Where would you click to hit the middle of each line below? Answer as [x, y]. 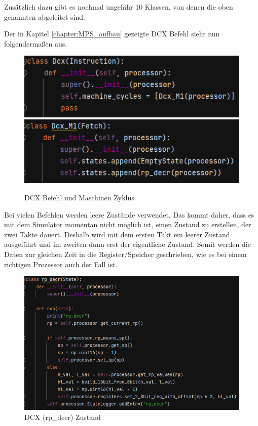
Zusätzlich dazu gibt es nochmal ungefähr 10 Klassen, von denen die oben [119, 7]
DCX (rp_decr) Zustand [63, 417]
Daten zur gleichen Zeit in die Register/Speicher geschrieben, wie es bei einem [125, 254]
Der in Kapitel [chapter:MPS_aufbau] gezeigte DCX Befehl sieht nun [112, 34]
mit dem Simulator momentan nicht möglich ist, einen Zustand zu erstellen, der [128, 224]
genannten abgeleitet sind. [45, 16]
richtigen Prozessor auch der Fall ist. [61, 264]
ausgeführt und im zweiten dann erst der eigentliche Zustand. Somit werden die [127, 244]
